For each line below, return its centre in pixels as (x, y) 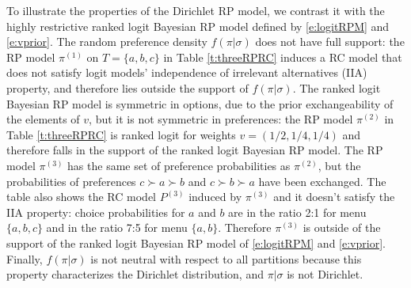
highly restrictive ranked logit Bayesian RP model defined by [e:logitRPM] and (198, 26)
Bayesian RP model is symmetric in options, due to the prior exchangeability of (200, 103)
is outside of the (342, 227)
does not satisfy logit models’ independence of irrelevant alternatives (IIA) (187, 72)
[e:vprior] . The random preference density (107, 42)
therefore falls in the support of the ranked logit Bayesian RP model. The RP (195, 150)
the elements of (43, 119)
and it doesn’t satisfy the (334, 197)
